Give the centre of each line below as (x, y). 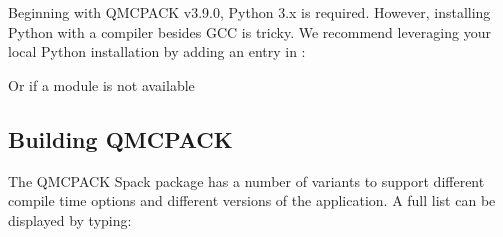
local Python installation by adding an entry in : (157, 51)
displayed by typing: (70, 219)
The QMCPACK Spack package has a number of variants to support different (246, 180)
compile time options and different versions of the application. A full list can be (252, 200)
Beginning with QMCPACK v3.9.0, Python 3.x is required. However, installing (249, 12)
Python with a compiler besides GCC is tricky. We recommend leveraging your (249, 31)
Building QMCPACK (120, 138)
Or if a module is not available (101, 84)
